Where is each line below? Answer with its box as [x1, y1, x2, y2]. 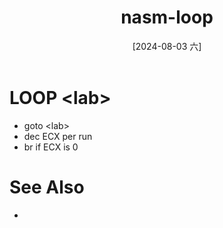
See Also [9, 176, 85, 198]
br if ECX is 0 [23, 141, 79, 153]
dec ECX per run [23, 130, 93, 142]
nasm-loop [120, 6, 214, 29]
